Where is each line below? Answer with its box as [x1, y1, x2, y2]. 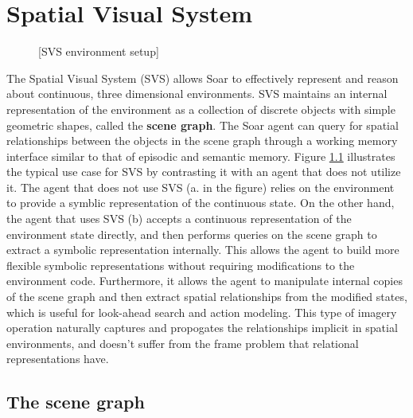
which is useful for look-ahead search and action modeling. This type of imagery [6, 303, 397, 320]
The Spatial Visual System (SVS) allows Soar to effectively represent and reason [6, 69, 399, 86]
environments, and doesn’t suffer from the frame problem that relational [6, 334, 359, 351]
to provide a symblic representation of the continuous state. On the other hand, [6, 194, 395, 211]
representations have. [6, 350, 109, 367]
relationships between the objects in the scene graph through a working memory [6, 132, 398, 149]
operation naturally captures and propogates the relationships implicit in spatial [6, 319, 398, 336]
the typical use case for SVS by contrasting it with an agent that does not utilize [6, 163, 401, 180]
